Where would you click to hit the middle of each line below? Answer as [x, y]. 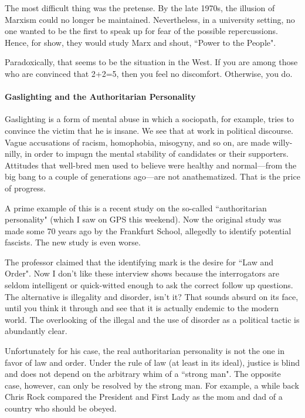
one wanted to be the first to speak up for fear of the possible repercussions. [141, 31]
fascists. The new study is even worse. [73, 242]
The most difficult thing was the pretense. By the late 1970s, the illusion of [140, 8]
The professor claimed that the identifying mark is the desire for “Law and [139, 262]
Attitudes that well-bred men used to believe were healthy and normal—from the [151, 165]
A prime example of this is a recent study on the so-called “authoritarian [136, 208]
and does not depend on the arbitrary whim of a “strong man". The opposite [143, 374]
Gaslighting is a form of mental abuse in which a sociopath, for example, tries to [149, 119]
